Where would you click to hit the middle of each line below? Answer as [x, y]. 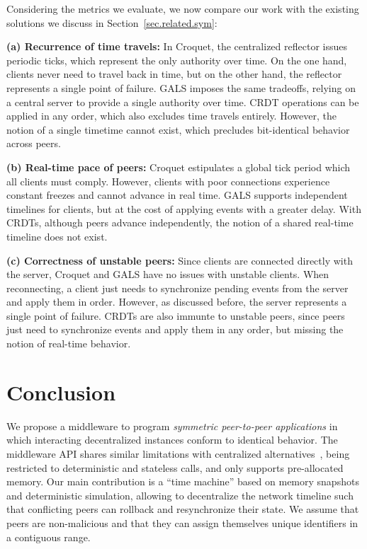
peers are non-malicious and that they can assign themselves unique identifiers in [182, 522]
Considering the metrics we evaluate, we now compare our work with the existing [183, 8]
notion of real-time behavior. [69, 343]
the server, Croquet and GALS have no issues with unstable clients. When [168, 274]
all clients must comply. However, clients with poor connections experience [168, 181]
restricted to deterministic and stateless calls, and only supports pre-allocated [175, 467]
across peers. [34, 143]
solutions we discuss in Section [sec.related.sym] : [112, 22]
